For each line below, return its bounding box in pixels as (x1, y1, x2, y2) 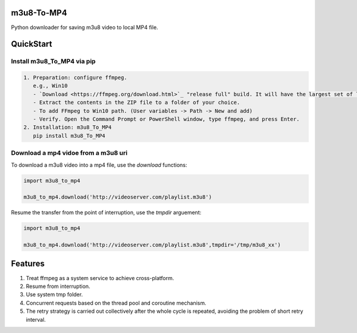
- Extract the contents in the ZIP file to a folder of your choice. (33, 99, 240, 106)
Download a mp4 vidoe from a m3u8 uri (11, 149, 128, 157)
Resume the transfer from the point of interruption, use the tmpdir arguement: (11, 209, 202, 216)
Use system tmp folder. (26, 291, 83, 298)
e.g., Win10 (33, 83, 68, 89)
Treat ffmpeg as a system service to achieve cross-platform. (26, 274, 174, 281)
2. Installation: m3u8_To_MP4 (23, 124, 112, 131)
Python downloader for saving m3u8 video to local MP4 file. (11, 24, 158, 31)
